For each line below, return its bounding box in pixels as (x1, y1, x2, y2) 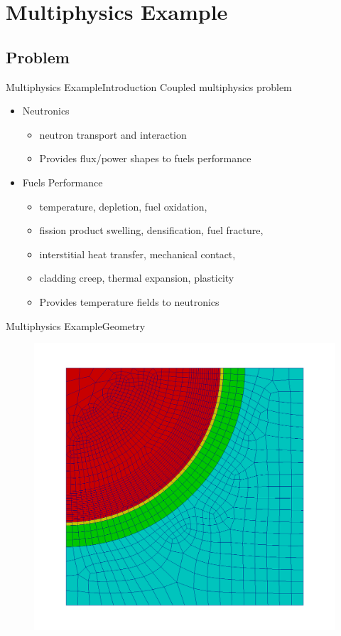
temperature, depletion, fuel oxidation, (39, 198, 207, 213)
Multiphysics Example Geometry (6, 318, 146, 333)
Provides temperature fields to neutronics (39, 294, 220, 309)
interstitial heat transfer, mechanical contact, (39, 246, 236, 261)
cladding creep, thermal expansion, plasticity (39, 270, 234, 285)
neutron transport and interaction (39, 127, 187, 142)
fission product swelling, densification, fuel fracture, (39, 223, 264, 238)
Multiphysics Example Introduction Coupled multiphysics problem (6, 79, 292, 94)
